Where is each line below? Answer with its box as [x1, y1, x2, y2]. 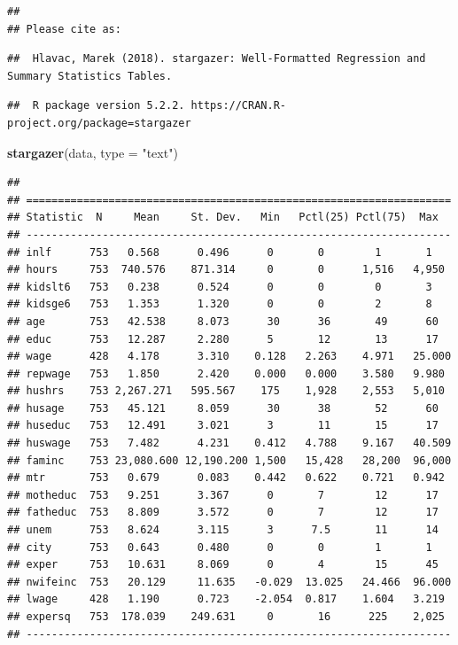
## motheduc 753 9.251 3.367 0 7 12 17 [7, 488, 439, 501]
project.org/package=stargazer [7, 116, 191, 129]
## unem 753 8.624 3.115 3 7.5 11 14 [7, 524, 439, 537]
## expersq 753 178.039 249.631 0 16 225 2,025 [7, 610, 445, 623]
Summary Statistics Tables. [7, 69, 173, 82]
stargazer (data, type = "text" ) [7, 143, 178, 161]
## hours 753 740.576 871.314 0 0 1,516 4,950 [7, 263, 445, 276]
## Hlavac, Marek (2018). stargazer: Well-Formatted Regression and [7, 52, 426, 66]
